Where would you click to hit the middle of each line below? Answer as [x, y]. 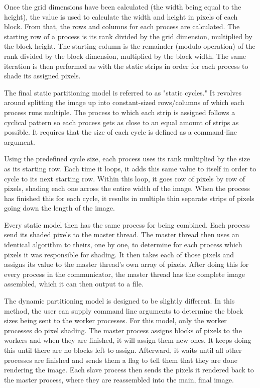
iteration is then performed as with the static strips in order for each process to [126, 66]
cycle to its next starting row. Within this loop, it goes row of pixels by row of [125, 178]
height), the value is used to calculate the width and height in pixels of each [121, 16]
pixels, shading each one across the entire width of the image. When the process [127, 188]
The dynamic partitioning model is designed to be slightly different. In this [119, 301]
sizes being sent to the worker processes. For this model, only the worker [115, 320]
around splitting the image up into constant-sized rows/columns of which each [124, 102]
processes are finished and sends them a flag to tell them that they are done [121, 360]
